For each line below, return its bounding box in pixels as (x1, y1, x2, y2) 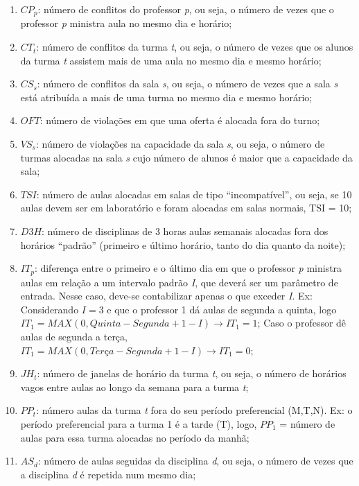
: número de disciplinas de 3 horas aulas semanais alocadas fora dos (42, 223, 329, 238)
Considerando (20, 302, 79, 316)
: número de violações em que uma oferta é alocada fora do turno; (40, 113, 320, 128)
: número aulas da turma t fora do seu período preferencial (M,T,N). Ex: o (36, 403, 353, 417)
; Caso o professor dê (257, 315, 347, 330)
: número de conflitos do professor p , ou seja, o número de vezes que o (37, 2, 334, 16)
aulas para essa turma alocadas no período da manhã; (20, 430, 249, 444)
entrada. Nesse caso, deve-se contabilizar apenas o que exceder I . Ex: (20, 288, 313, 303)
